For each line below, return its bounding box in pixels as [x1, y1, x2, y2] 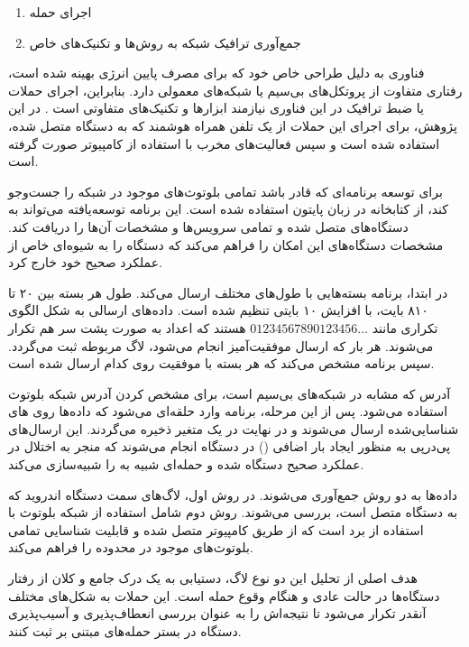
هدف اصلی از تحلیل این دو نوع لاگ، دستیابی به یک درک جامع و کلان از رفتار [8, 568, 418, 587]
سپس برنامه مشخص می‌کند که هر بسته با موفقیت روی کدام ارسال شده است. [8, 354, 435, 373]
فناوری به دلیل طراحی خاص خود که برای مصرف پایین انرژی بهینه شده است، [8, 63, 425, 82]
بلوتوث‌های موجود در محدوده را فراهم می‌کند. [8, 538, 253, 557]
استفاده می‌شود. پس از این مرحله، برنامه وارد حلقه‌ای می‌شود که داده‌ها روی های [8, 402, 448, 421]
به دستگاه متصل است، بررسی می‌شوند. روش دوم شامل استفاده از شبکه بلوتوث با [8, 503, 458, 522]
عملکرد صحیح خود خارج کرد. [8, 253, 162, 272]
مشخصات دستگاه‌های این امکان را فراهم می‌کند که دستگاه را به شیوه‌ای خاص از [8, 235, 444, 254]
